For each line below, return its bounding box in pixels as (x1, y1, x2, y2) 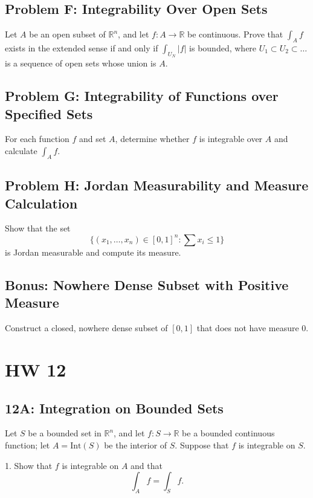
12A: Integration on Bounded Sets (5, 398, 224, 417)
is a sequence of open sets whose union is (5, 57, 156, 70)
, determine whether (115, 132, 190, 145)
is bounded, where (189, 42, 257, 54)
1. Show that (5, 459, 53, 471)
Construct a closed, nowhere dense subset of (5, 322, 168, 334)
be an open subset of (29, 28, 106, 40)
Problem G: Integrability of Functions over (5, 86, 279, 105)
